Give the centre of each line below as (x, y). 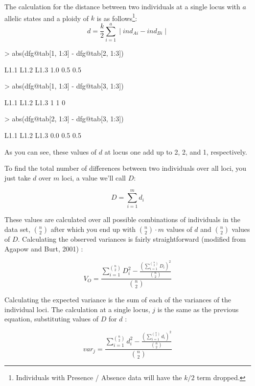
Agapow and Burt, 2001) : (44, 248)
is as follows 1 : (117, 17)
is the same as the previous (198, 309)
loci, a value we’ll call (93, 177)
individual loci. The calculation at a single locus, (77, 309)
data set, (17, 229)
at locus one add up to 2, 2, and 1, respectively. (176, 151)
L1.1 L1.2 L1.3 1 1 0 (35, 102)
